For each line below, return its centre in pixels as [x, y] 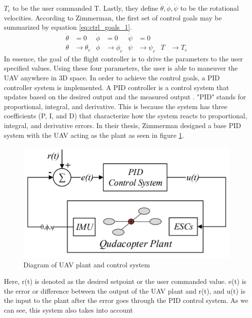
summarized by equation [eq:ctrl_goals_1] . [68, 27]
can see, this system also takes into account [69, 309]
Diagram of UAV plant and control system [87, 265]
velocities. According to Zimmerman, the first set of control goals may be [113, 17]
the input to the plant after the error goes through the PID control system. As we [126, 300]
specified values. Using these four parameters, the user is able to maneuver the [121, 68]
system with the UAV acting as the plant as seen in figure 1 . [94, 135]
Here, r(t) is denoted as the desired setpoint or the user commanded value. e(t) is [125, 281]
